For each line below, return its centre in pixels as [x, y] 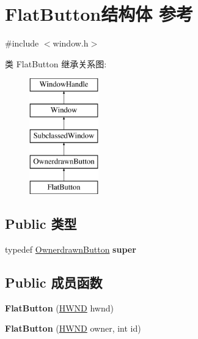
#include [22, 43]
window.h [71, 43]
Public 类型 [41, 224]
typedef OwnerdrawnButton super [71, 249]
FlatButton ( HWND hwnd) [59, 307]
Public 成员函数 [54, 282]
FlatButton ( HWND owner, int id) [73, 328]
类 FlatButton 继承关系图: [56, 63]
